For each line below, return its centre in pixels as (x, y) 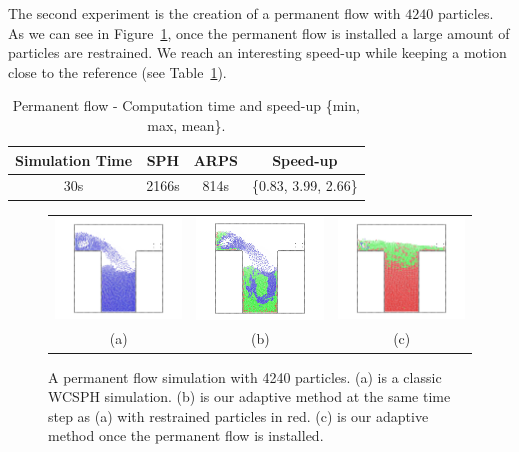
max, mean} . (186, 124)
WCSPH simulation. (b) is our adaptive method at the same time (249, 396)
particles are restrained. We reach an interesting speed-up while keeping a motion (257, 52)
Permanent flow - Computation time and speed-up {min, (186, 105)
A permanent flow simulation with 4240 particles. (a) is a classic (245, 376)
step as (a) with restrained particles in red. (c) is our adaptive (238, 415)
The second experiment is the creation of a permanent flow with (204, 13)
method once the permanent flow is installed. (186, 435)
